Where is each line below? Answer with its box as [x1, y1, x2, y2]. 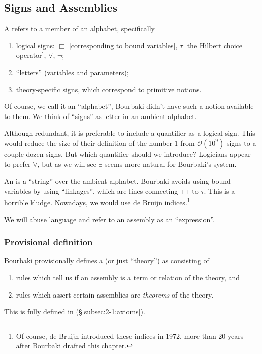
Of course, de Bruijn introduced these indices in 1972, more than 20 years [16, 330, 244, 341]
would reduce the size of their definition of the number [4, 137, 172, 148]
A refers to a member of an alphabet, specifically [4, 23, 155, 34]
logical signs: [16, 40, 55, 50]
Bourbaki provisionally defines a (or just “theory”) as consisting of [4, 255, 209, 266]
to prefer [4, 158, 31, 169]
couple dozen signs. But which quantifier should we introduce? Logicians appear [4, 148, 251, 159]
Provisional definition [4, 235, 93, 248]
